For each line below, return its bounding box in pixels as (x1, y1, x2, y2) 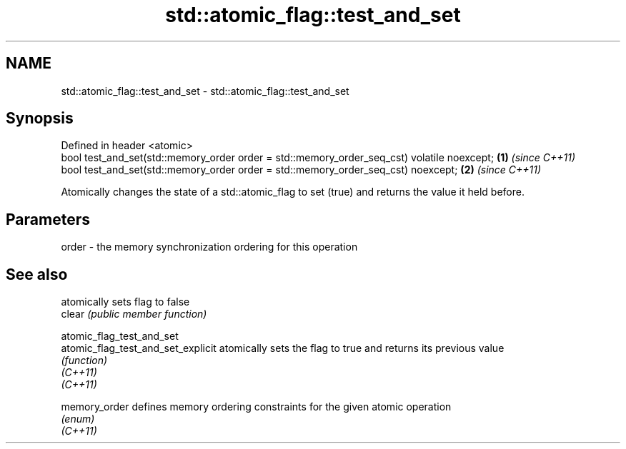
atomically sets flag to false (61, 296, 190, 308)
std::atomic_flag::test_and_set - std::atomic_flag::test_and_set (61, 84, 349, 97)
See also (6, 265, 68, 283)
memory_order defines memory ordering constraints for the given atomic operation (61, 400, 452, 413)
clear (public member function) (61, 308, 207, 321)
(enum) (61, 413, 95, 425)
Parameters (6, 210, 90, 228)
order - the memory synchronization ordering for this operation (61, 241, 358, 253)
